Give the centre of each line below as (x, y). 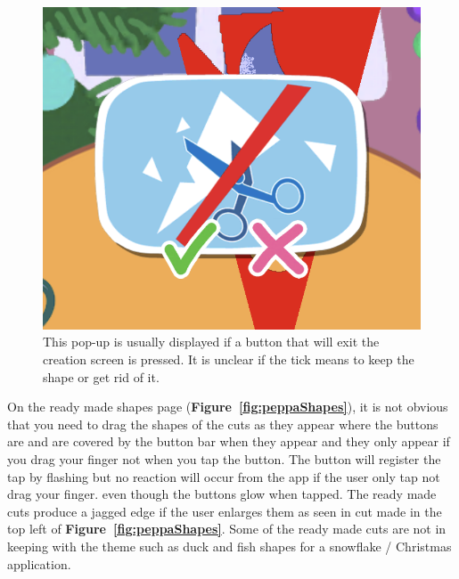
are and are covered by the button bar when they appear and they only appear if (229, 441)
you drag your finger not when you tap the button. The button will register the (224, 458)
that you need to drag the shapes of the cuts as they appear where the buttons (223, 424)
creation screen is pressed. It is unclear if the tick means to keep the (229, 359)
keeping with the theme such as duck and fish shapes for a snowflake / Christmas (229, 546)
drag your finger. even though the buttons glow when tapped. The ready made (222, 494)
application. (39, 563)
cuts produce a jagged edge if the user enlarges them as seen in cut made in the (225, 511)
